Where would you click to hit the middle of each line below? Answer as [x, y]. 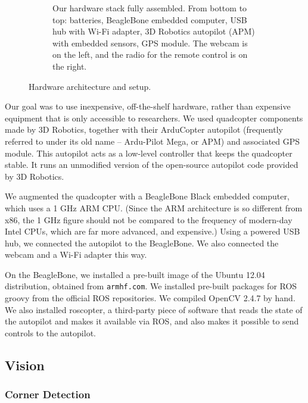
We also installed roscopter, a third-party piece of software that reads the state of [154, 309]
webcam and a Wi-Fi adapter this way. [76, 254]
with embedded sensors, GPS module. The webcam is [150, 43]
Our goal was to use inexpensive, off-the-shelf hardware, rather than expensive [148, 106]
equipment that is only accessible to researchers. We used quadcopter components [154, 118]
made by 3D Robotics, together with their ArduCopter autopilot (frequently [144, 129]
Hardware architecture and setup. [90, 86]
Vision [25, 365]
